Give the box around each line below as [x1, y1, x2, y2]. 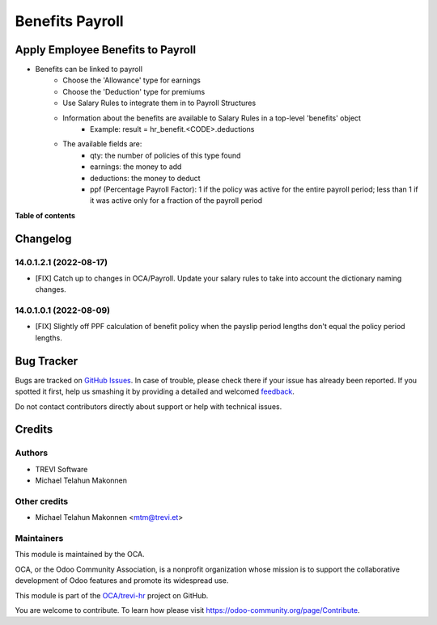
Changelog [15, 231, 72, 246]
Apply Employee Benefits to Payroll [15, 43, 197, 57]
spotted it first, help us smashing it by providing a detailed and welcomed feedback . [15, 386, 295, 396]
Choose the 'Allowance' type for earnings [62, 75, 202, 85]
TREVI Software [35, 464, 88, 474]
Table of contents [15, 210, 76, 220]
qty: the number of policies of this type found [90, 150, 241, 160]
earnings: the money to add [90, 162, 182, 171]
